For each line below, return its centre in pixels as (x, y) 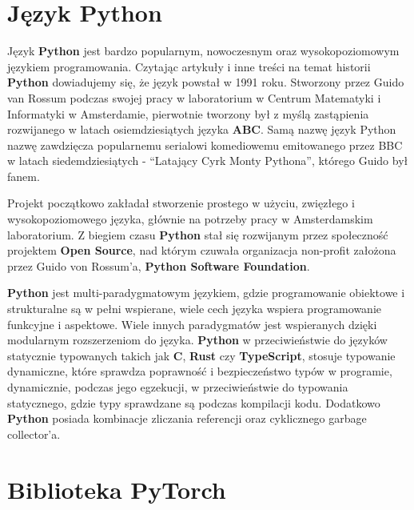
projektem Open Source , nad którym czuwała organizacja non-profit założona (202, 250)
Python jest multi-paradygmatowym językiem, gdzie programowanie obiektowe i (206, 293)
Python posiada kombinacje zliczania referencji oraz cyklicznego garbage (187, 418)
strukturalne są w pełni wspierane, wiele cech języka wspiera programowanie (194, 309)
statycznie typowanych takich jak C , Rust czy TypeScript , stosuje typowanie (201, 355)
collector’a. (34, 434)
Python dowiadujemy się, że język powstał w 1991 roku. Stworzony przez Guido (206, 82)
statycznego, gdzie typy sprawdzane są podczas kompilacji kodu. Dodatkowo (194, 402)
